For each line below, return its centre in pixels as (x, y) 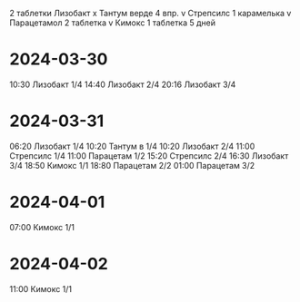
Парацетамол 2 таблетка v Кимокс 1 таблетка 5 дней (113, 23)
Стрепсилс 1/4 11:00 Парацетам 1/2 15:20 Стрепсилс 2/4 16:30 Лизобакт (149, 156)
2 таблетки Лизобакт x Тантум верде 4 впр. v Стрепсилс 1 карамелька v (150, 13)
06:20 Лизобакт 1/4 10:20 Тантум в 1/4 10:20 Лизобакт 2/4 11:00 (132, 146)
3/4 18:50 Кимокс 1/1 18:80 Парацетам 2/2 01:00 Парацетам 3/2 (132, 165)
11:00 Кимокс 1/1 (41, 288)
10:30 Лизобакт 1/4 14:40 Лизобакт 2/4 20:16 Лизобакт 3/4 (123, 84)
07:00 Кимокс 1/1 (42, 227)
